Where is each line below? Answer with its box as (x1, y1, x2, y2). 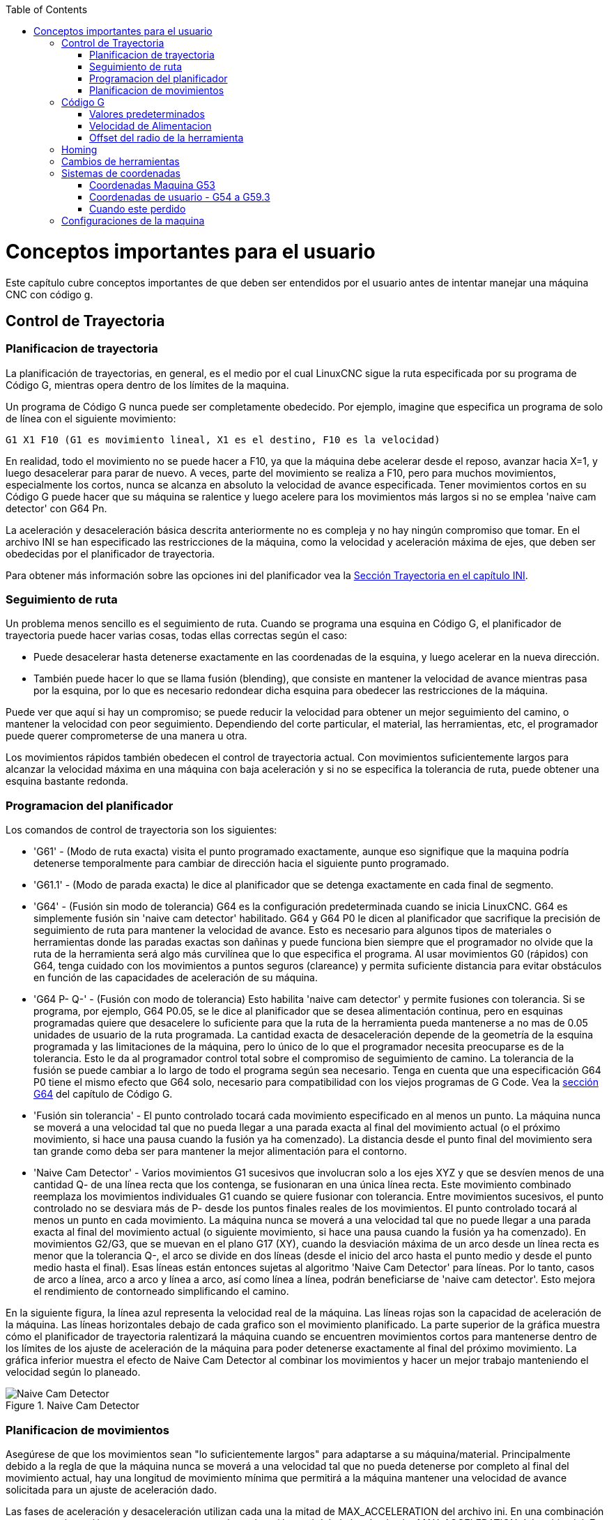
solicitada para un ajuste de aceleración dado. (6, 1483, 217, 1496)
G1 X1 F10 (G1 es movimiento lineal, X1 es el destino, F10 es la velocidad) (6, 433, 440, 445)
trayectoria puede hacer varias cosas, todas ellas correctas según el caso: (6, 629, 348, 642)
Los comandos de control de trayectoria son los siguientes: (6, 824, 277, 836)
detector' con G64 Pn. (6, 502, 107, 514)
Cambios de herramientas (61, 155, 180, 167)
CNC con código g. (6, 288, 93, 300)
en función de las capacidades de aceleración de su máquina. (33, 972, 318, 984)
